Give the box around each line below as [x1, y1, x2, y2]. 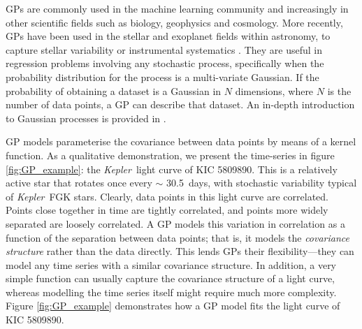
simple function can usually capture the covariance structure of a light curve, [6, 271, 335, 286]
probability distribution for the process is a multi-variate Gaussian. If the [6, 69, 319, 84]
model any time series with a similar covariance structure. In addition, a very [6, 257, 337, 272]
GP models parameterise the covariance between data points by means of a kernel [6, 134, 356, 149]
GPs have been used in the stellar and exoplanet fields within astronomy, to [6, 29, 331, 43]
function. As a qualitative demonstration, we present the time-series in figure [6, 147, 335, 162]
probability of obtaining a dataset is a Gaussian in [6, 83, 222, 98]
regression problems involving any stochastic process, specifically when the [6, 56, 324, 71]
